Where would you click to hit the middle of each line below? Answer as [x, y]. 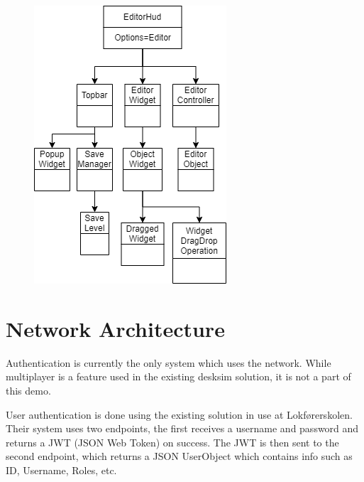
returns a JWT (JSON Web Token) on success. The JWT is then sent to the [172, 442]
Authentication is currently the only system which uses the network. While [169, 362]
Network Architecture [115, 328]
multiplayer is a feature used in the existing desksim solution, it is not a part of [178, 376]
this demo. [28, 390]
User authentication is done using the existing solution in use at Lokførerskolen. [179, 414]
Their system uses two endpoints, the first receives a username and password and [182, 428]
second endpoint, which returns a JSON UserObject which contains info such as [179, 456]
